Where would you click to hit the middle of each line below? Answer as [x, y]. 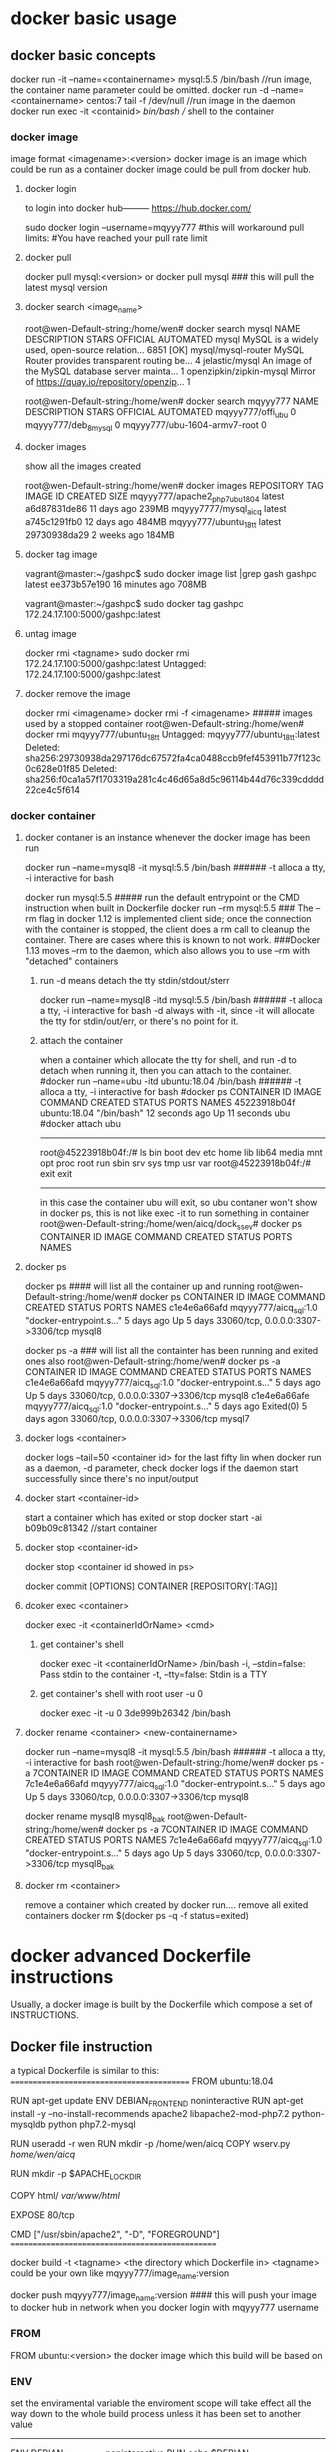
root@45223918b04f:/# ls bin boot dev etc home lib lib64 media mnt [181, 1153]
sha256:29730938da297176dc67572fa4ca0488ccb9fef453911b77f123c [173, 758]
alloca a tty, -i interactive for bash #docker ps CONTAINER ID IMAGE [180, 1092]
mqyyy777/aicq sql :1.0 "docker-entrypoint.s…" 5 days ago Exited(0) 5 [166, 1407]
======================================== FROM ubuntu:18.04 [142, 2081]
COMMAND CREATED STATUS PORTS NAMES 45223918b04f [167, 1103]
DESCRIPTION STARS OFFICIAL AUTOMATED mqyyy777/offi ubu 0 [160, 413]
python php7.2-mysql [92, 2124]
